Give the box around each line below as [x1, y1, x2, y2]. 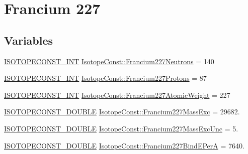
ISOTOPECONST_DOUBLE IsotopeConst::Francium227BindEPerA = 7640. [4, 140, 244, 150]
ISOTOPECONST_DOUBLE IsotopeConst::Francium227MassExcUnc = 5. [4, 123, 238, 133]
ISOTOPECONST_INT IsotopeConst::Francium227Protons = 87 [4, 73, 207, 83]
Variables [4, 32, 53, 48]
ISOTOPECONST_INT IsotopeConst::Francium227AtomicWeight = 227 [4, 89, 230, 100]
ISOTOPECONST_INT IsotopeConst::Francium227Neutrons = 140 [4, 56, 214, 66]
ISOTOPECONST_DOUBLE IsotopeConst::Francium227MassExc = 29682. [4, 106, 240, 117]
